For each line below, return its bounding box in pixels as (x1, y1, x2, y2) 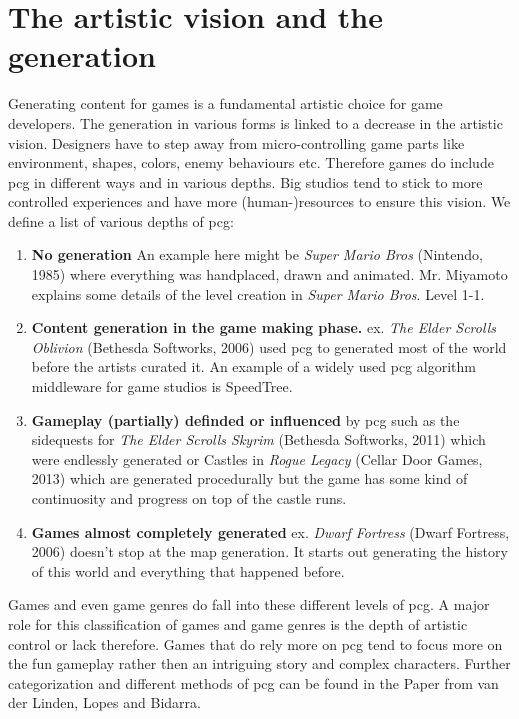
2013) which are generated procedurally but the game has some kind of (31, 468, 468, 489)
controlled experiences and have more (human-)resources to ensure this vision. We (8, 191, 511, 212)
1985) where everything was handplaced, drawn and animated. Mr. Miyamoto (31, 264, 508, 285)
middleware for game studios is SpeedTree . (31, 376, 293, 397)
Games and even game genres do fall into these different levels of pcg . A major (8, 594, 490, 615)
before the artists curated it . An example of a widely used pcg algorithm (31, 356, 476, 377)
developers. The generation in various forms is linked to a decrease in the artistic (8, 112, 503, 133)
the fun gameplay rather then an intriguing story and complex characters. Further (8, 653, 511, 674)
